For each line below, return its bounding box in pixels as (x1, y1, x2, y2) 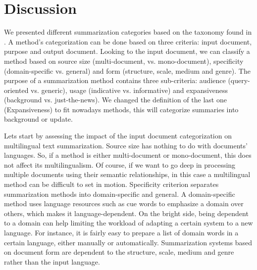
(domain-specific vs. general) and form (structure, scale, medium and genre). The (4, 65, 251, 76)
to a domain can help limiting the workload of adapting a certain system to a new (4, 218, 253, 228)
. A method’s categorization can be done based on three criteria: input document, (4, 36, 252, 46)
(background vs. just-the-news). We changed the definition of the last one (4, 94, 227, 105)
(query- (228, 75, 250, 86)
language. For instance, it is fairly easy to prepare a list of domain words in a (4, 227, 239, 237)
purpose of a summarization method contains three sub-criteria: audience (4, 75, 226, 86)
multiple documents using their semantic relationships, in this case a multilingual (4, 169, 251, 180)
